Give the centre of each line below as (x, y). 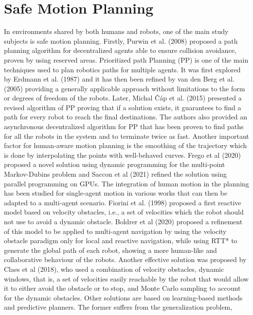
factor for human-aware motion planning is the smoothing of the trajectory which (126, 145)
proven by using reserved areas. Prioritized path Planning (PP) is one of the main (126, 59)
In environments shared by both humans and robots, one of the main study (116, 31)
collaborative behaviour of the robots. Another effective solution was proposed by (125, 259)
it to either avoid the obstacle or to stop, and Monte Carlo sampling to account (122, 288)
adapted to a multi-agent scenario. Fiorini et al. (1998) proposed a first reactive (123, 202)
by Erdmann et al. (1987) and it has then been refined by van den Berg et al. (119, 79)
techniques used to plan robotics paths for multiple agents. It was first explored (122, 69)
